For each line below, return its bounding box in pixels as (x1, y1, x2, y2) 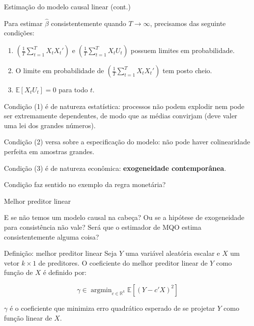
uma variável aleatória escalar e (125, 248, 220, 258)
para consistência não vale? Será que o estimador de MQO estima (4, 221, 201, 232)
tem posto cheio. (163, 65, 212, 75)
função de (4, 267, 33, 277)
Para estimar (4, 18, 43, 28)
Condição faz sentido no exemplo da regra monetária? (4, 179, 166, 190)
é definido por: (43, 267, 87, 277)
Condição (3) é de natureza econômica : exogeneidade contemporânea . (4, 163, 226, 173)
